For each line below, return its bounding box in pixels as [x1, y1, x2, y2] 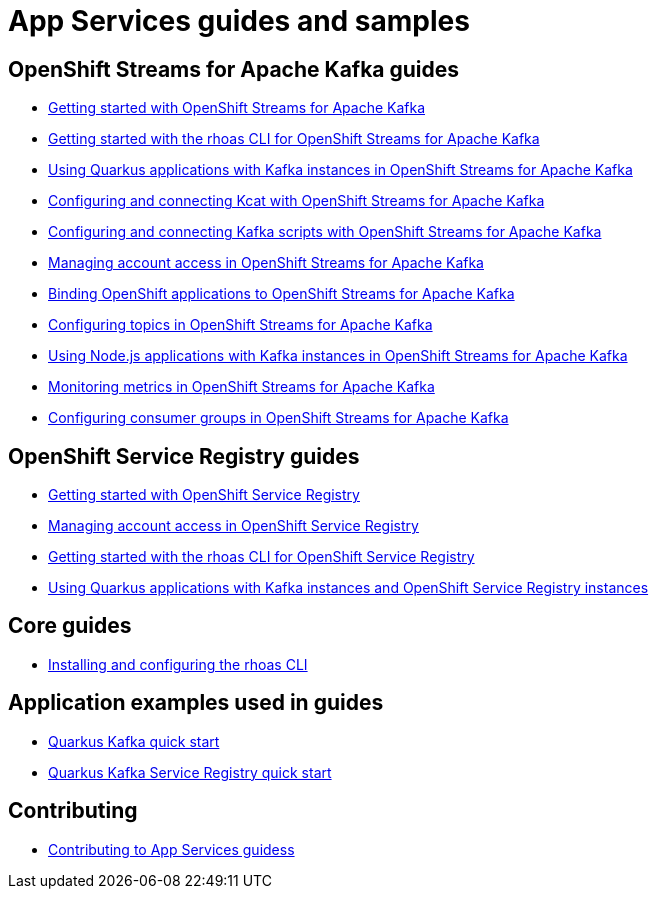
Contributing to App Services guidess [48, 840, 295, 858]
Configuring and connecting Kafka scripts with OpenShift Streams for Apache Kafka [48, 223, 602, 241]
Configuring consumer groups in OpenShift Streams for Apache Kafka [48, 409, 509, 427]
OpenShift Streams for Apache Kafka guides [8, 56, 460, 82]
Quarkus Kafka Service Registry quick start [48, 763, 332, 781]
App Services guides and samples [8, 4, 470, 38]
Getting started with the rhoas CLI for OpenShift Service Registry [48, 548, 475, 566]
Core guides [8, 613, 132, 639]
